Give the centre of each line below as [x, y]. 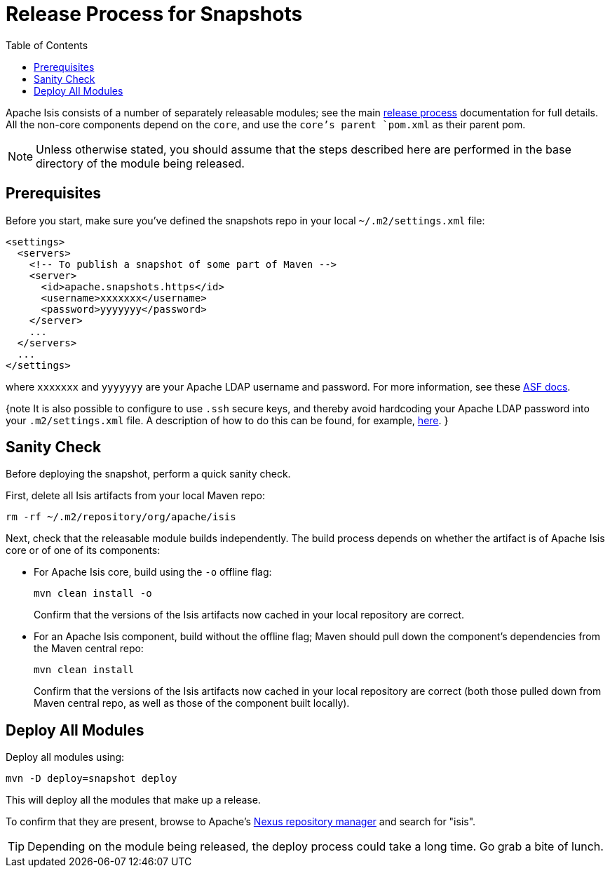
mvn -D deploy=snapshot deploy [91, 779]
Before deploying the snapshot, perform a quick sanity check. [148, 474]
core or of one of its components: [83, 550]
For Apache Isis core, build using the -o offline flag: [153, 572]
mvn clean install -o [93, 594]
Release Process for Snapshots [154, 14]
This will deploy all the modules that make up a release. [133, 800]
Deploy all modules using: [65, 757]
